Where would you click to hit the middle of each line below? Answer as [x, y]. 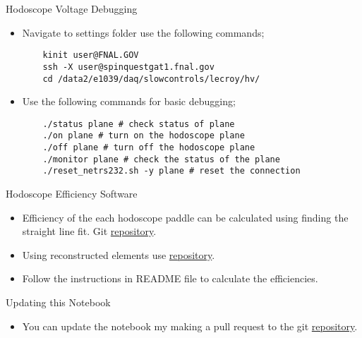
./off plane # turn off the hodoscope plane [149, 148]
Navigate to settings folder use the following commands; [143, 32]
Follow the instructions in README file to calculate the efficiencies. [170, 278]
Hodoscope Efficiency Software [72, 194]
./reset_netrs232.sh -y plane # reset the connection [171, 171]
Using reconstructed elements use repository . [119, 254]
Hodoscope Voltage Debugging [72, 8]
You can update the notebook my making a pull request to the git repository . [190, 326]
